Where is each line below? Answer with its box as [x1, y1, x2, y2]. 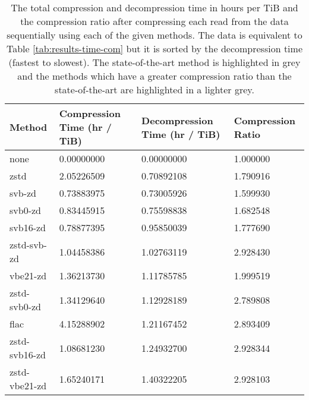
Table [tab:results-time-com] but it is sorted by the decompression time [7, 42, 302, 55]
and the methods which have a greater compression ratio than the [17, 69, 292, 83]
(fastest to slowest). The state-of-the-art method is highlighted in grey [8, 55, 301, 69]
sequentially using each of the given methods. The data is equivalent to [7, 28, 302, 42]
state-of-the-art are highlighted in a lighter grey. [55, 83, 254, 96]
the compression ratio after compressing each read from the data [20, 14, 289, 28]
